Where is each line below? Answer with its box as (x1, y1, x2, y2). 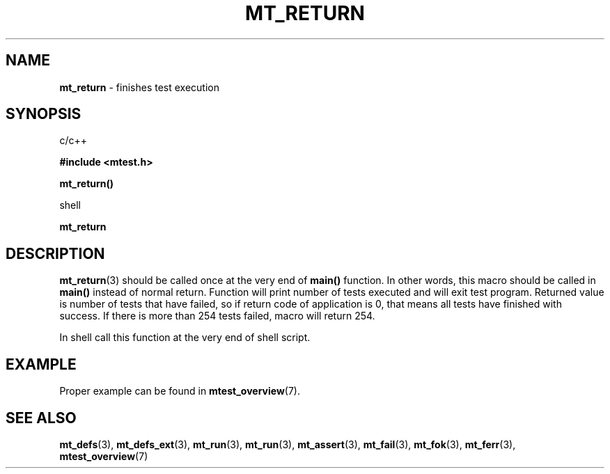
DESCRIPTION (6, 244, 105, 262)
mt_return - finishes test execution (59, 81, 219, 93)
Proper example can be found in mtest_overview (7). (59, 385, 300, 397)
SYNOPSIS (6, 105, 81, 123)
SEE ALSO (6, 409, 77, 427)
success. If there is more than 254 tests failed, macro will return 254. (59, 310, 375, 322)
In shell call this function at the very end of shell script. (59, 331, 311, 344)
